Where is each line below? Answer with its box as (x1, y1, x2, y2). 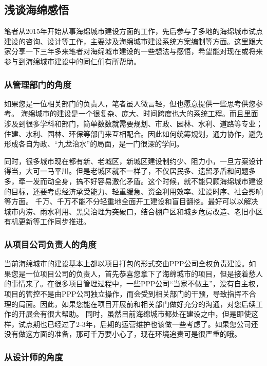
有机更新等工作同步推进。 (4, 216, 90, 227)
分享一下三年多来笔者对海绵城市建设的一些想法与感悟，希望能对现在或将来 (11, 46, 263, 57)
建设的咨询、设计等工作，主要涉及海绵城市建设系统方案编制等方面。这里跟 (4, 35, 256, 46)
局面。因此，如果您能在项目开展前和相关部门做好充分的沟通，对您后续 (18, 298, 256, 309)
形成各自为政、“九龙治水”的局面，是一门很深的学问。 (4, 138, 184, 149)
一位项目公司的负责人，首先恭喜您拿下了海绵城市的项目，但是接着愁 (25, 268, 256, 279)
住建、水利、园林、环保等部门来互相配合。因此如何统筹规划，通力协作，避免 (4, 128, 263, 139)
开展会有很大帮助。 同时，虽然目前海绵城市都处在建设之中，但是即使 (18, 308, 251, 319)
